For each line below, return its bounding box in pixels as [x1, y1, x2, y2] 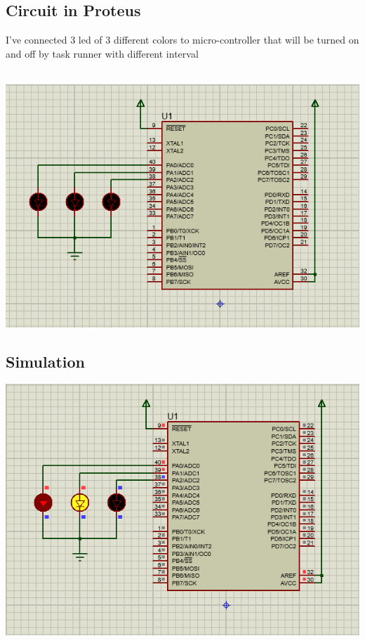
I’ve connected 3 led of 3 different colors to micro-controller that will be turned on [6, 32, 359, 47]
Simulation [6, 350, 86, 372]
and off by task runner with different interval [6, 46, 199, 60]
